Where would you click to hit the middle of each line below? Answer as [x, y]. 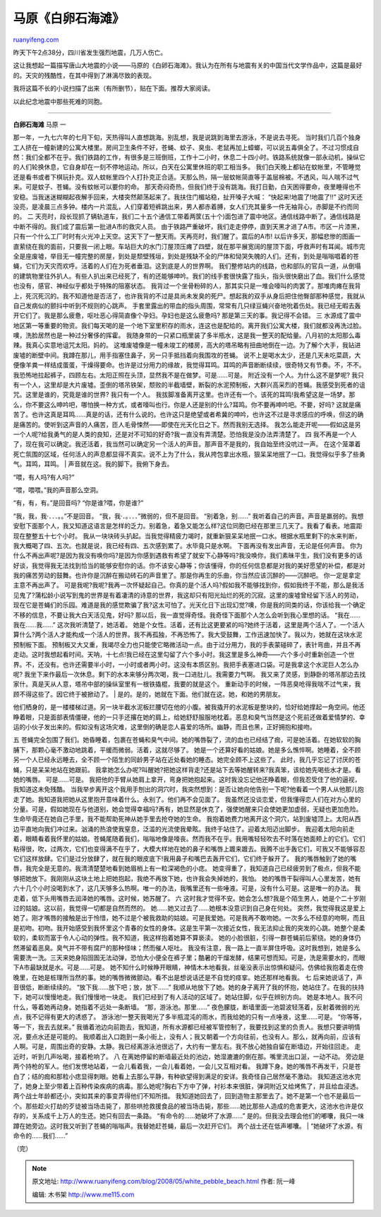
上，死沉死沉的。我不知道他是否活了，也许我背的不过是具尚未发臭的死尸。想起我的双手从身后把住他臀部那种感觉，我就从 [189, 296]
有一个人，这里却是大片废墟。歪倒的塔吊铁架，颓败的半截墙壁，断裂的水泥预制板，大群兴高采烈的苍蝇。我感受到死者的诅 [189, 385]
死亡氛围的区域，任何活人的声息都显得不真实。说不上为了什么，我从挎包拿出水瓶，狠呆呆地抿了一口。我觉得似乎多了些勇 [189, 454]
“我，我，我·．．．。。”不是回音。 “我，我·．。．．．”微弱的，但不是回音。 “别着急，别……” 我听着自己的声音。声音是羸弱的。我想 [188, 516]
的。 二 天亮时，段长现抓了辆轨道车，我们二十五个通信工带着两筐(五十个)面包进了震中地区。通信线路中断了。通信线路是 [187, 216]
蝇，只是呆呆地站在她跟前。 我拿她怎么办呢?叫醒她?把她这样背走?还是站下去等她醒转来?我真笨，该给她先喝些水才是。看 [187, 769]
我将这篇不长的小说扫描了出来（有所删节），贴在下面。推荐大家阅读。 [114, 88]
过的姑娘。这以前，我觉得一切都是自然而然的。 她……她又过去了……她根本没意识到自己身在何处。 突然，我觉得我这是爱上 [189, 908]
